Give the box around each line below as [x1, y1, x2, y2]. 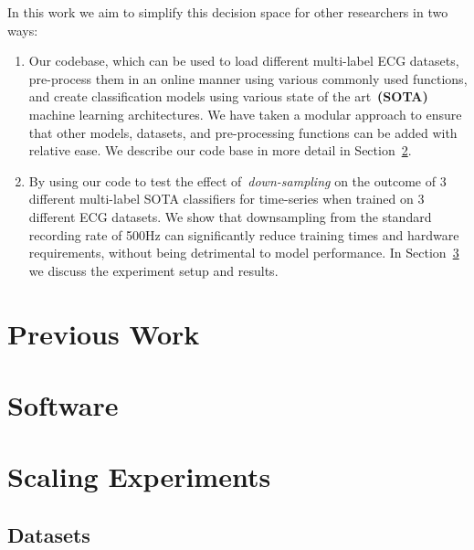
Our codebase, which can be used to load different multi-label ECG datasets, [28, 51, 459, 70]
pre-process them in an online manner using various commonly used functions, [28, 69, 468, 88]
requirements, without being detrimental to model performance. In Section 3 [28, 243, 459, 262]
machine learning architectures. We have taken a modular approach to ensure [28, 104, 462, 123]
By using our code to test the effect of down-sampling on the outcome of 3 [28, 171, 447, 190]
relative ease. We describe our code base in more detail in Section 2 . [28, 141, 412, 160]
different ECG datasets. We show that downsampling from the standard [28, 206, 432, 226]
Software [7, 386, 119, 423]
